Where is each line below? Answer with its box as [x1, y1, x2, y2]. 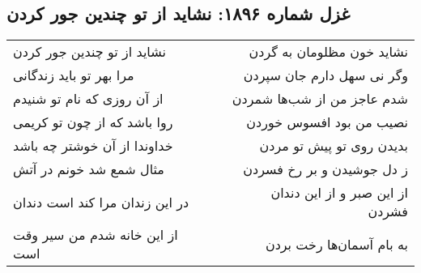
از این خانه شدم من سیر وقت [13, 225, 178, 245]
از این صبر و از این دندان [270, 183, 408, 203]
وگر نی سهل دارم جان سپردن [243, 66, 408, 85]
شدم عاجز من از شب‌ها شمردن [232, 89, 408, 109]
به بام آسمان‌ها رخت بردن [265, 234, 408, 254]
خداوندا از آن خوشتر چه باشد [13, 136, 173, 156]
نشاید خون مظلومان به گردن [249, 42, 408, 62]
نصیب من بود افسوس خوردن [246, 113, 408, 132]
